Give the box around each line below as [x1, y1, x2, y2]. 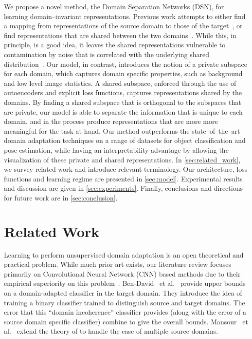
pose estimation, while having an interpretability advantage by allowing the [4, 144, 229, 155]
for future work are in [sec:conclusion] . [4, 192, 118, 202]
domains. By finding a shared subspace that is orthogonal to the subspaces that [4, 97, 241, 107]
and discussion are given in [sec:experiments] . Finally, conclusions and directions [4, 183, 243, 193]
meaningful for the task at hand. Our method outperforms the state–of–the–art [4, 125, 240, 136]
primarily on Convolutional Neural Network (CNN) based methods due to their [4, 268, 241, 279]
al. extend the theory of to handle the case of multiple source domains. [4, 326, 218, 336]
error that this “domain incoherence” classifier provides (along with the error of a [4, 307, 247, 317]
